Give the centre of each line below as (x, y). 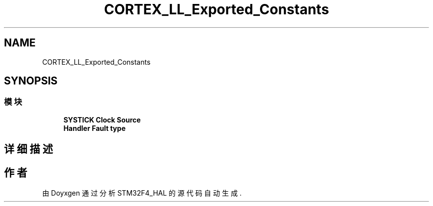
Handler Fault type (94, 128)
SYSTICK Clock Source (102, 120)
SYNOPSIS (31, 81)
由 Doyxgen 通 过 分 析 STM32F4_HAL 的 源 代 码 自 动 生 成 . (142, 193)
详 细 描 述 (28, 149)
